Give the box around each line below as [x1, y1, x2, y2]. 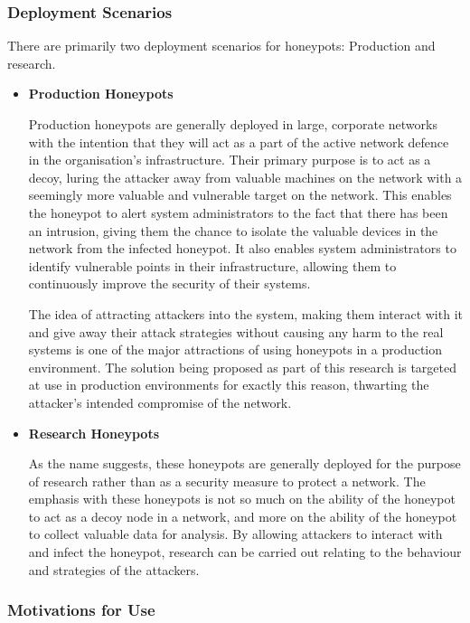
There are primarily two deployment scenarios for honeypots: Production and [7, 36, 436, 55]
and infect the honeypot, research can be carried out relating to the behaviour [28, 543, 462, 562]
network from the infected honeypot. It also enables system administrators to [28, 239, 456, 258]
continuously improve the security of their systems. [28, 274, 311, 293]
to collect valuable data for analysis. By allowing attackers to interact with [28, 524, 443, 543]
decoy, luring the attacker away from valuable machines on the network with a [28, 167, 463, 186]
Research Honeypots [28, 423, 159, 442]
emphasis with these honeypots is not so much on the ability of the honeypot [28, 489, 456, 508]
